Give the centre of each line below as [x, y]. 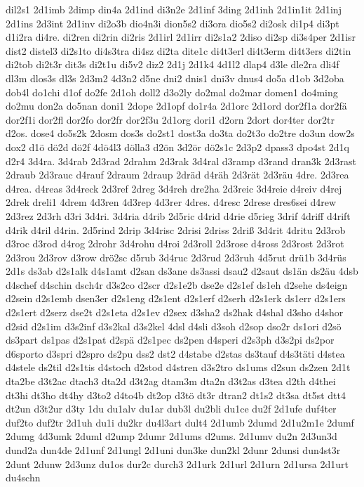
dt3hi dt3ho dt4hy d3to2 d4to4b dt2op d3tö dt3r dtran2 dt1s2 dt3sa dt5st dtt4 [176, 395]
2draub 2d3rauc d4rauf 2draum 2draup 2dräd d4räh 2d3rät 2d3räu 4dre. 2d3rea [177, 175]
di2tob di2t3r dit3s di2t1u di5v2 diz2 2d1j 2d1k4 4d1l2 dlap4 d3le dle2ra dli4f [173, 64]
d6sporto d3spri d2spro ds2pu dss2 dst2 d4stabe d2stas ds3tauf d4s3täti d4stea [175, 353]
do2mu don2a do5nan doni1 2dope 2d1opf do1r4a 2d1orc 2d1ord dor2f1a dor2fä [176, 106]
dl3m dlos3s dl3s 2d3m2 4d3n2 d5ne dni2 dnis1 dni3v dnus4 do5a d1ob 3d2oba [175, 78]
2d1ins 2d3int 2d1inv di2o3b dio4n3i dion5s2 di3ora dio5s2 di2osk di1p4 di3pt [173, 23]
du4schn [23, 478]
